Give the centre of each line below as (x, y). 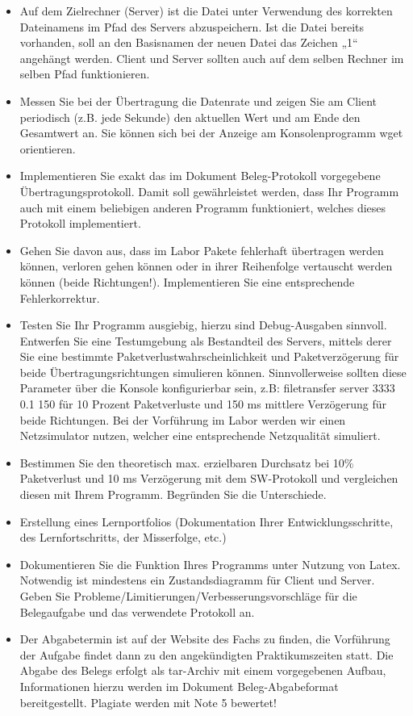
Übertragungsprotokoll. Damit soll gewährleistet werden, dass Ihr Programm (209, 191)
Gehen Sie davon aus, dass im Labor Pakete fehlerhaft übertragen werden (202, 250)
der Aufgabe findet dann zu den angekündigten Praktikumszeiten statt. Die (206, 654)
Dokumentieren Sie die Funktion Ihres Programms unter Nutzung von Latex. (210, 564)
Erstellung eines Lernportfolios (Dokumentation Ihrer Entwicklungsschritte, (206, 521)
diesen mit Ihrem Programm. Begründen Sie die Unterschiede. (173, 494)
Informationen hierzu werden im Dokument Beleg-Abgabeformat (179, 686)
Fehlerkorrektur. (60, 297)
